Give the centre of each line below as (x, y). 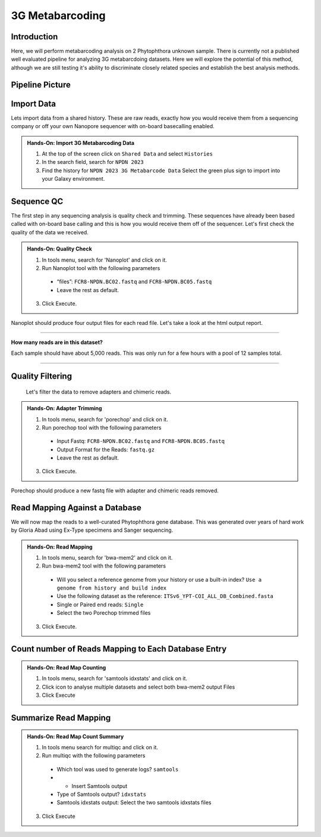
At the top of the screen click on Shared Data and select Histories (128, 154)
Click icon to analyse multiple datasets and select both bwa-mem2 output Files (139, 687)
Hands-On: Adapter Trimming (64, 408)
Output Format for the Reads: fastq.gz (106, 449)
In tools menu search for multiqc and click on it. (100, 748)
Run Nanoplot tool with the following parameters (101, 268)
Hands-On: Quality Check (59, 249)
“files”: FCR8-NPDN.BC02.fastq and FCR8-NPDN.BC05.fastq (134, 282)
